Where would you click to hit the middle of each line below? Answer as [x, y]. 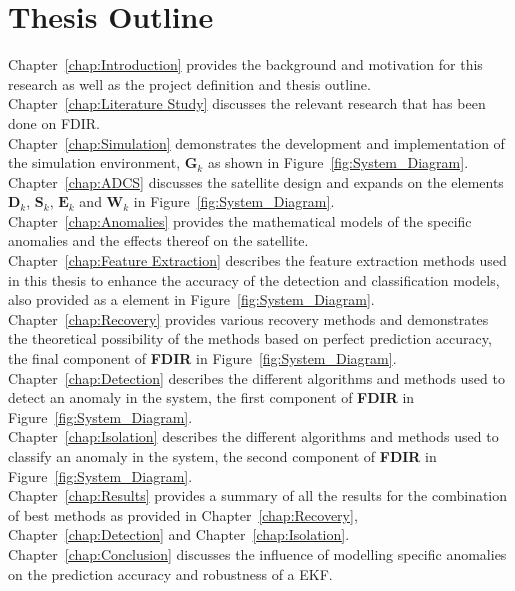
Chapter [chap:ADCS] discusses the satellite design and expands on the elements [256, 181]
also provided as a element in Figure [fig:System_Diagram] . [191, 299]
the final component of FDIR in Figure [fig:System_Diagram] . [202, 358]
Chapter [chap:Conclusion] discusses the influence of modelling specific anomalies [257, 553]
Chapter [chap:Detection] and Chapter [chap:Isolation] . [179, 534]
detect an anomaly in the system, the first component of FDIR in [211, 397]
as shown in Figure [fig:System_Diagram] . [338, 162]
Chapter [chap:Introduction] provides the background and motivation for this [245, 64]
